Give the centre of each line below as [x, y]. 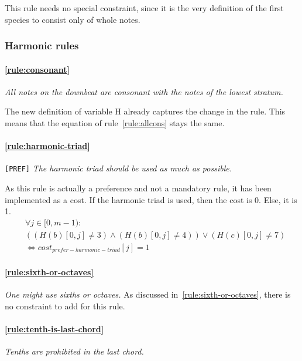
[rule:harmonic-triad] [47, 146]
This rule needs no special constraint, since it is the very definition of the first [144, 8]
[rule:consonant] [37, 69]
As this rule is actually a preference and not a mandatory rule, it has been [138, 188]
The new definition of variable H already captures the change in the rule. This [145, 111]
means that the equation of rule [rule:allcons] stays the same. [115, 123]
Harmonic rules [42, 45]
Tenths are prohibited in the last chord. [74, 351]
